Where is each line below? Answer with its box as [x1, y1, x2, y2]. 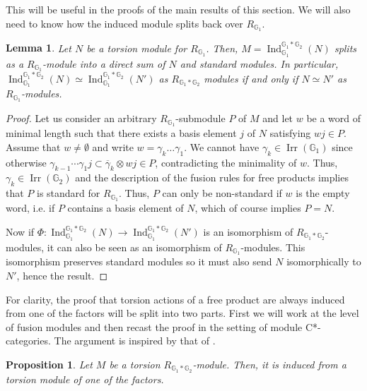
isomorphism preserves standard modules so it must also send [6, 254, 272, 269]
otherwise [6, 155, 47, 169]
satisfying [269, 126, 311, 140]
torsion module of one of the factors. [6, 371, 164, 386]
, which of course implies [194, 200, 301, 215]
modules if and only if [204, 71, 298, 85]
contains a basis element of [67, 200, 184, 215]
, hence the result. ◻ [16, 268, 108, 283]
